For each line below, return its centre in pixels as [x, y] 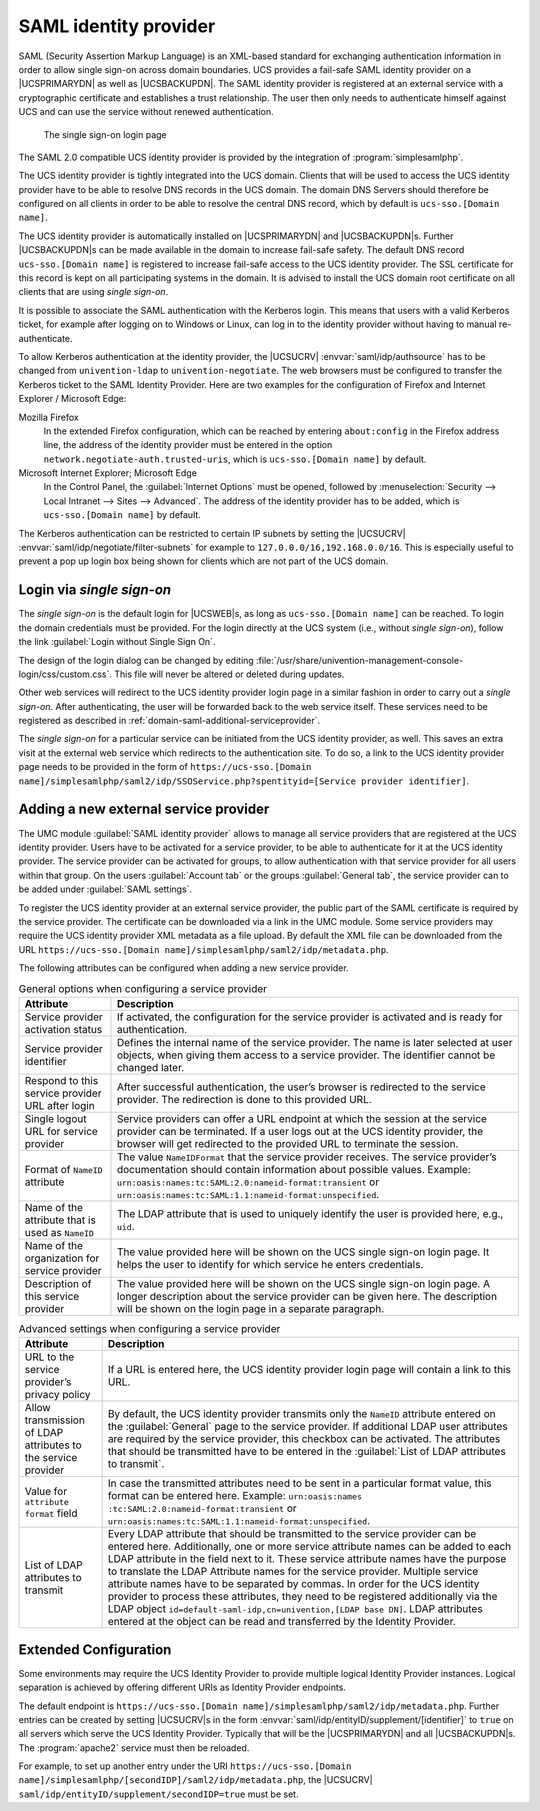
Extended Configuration [95, 1649]
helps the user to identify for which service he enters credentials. [270, 1264]
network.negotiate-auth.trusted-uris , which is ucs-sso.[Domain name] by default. [235, 459]
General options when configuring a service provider [143, 988]
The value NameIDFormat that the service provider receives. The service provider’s [306, 1157]
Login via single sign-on [95, 590]
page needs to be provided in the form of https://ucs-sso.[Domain [165, 767]
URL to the [49, 1357]
